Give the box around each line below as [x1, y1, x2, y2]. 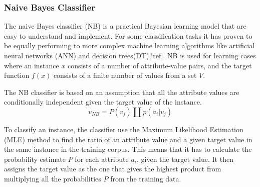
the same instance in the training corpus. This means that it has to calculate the [4, 144, 252, 154]
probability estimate [4, 153, 66, 164]
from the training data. [110, 173, 181, 183]
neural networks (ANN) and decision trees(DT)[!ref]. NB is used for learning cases [4, 50, 256, 60]
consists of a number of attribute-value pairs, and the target [68, 60, 252, 70]
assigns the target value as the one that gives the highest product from [4, 163, 221, 174]
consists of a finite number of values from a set [53, 70, 197, 80]
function [4, 70, 30, 80]
